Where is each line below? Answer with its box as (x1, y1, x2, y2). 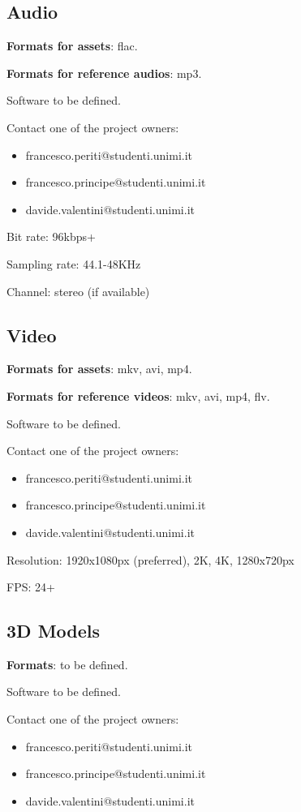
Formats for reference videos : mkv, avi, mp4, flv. (6, 387, 270, 404)
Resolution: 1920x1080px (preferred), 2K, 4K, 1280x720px (6, 551, 295, 568)
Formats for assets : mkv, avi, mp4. (6, 360, 192, 377)
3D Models (6, 618, 101, 643)
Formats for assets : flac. (6, 37, 138, 54)
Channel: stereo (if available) (6, 282, 150, 299)
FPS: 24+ (6, 578, 55, 595)
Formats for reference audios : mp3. (6, 64, 202, 81)
